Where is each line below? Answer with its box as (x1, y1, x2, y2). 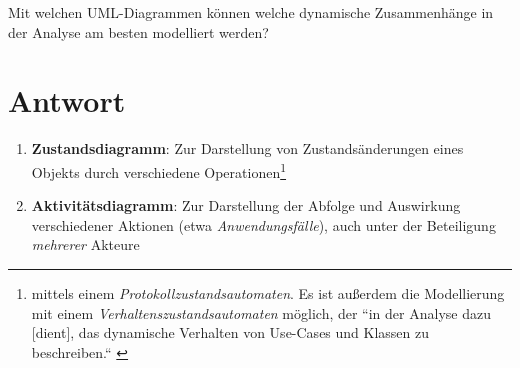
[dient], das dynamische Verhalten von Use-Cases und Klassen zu (31, 322, 430, 343)
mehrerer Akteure (31, 234, 140, 255)
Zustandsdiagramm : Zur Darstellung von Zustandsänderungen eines (31, 138, 464, 159)
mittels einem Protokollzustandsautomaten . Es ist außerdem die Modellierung (31, 282, 505, 303)
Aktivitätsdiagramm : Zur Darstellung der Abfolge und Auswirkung (31, 195, 461, 216)
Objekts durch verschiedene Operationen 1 (31, 158, 287, 182)
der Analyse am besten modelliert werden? (8, 21, 269, 42)
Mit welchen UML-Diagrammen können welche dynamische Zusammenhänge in (8, 2, 494, 22)
